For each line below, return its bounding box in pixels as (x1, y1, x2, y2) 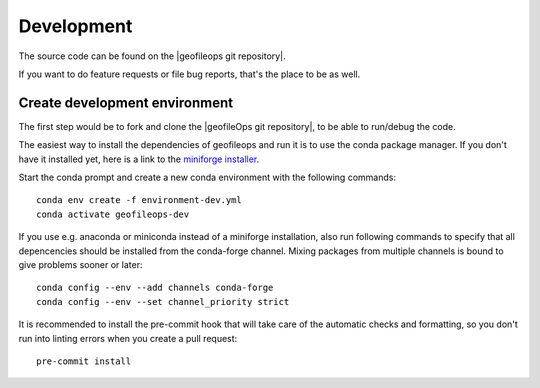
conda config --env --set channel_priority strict (36, 296, 290, 307)
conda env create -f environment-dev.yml (36, 195, 242, 206)
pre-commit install (36, 355, 132, 367)
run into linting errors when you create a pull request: (18, 332, 238, 344)
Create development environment (18, 94, 234, 111)
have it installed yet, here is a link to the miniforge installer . (18, 153, 260, 165)
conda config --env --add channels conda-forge (36, 282, 274, 294)
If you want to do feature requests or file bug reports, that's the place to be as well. (18, 68, 361, 80)
